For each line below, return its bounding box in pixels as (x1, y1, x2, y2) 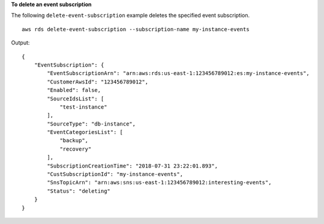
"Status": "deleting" (47, 187, 111, 195)
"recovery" (59, 145, 92, 153)
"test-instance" (59, 103, 107, 110)
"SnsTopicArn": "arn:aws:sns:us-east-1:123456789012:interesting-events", (47, 179, 272, 186)
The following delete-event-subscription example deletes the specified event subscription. (11, 12, 250, 19)
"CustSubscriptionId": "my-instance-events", (47, 171, 183, 178)
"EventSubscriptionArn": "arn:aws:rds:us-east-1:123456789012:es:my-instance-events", (47, 70, 310, 77)
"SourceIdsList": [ (47, 95, 104, 102)
